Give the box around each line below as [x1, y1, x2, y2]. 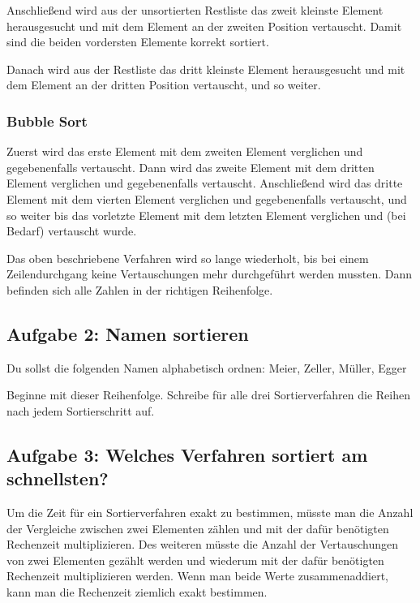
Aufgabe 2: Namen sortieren [6, 321, 249, 346]
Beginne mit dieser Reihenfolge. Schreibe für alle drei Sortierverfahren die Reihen [6, 386, 410, 403]
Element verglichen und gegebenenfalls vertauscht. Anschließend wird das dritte [6, 174, 403, 192]
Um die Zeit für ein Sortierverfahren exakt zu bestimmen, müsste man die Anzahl [6, 504, 414, 521]
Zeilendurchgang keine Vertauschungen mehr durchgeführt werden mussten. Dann [6, 265, 413, 282]
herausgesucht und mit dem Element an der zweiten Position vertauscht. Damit [6, 17, 402, 34]
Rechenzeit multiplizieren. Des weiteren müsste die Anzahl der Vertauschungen [6, 536, 399, 553]
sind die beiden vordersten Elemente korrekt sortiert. [6, 33, 269, 50]
